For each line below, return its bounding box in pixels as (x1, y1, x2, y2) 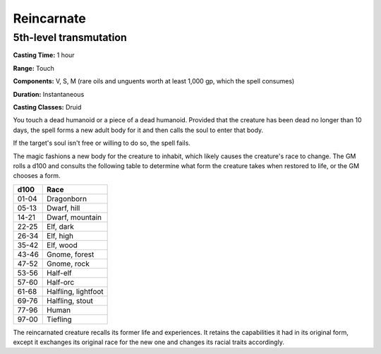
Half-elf (47, 268, 72, 278)
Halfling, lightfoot (47, 286, 104, 296)
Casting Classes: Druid (13, 102, 82, 111)
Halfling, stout (47, 295, 93, 305)
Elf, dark (47, 221, 74, 231)
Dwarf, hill (47, 203, 80, 213)
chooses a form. (13, 172, 61, 180)
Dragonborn (47, 194, 87, 203)
